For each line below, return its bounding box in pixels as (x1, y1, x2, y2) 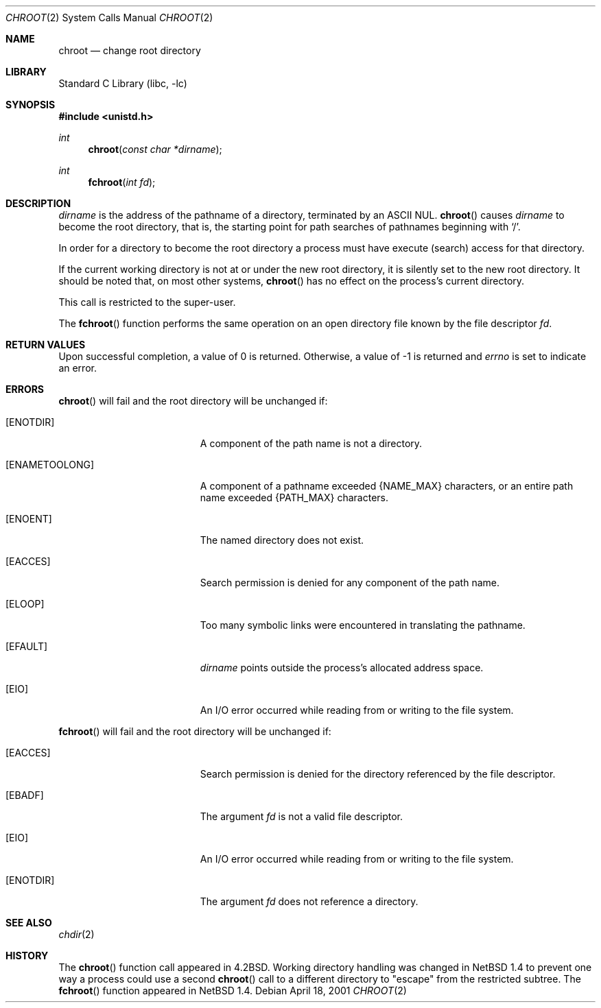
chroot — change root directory (58, 45, 201, 56)
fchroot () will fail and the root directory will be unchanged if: (58, 725, 331, 737)
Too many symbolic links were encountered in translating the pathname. (200, 619, 526, 631)
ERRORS (5, 383, 45, 395)
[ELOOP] (5, 598, 45, 610)
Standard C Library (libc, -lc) (58, 77, 187, 89)
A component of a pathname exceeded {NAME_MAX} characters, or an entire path (200, 480, 574, 492)
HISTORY (5, 950, 49, 961)
